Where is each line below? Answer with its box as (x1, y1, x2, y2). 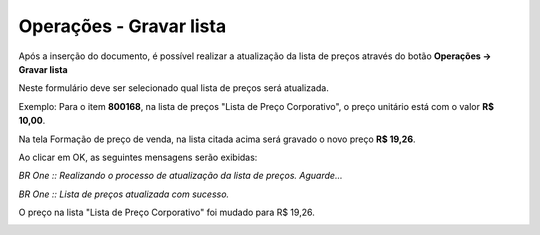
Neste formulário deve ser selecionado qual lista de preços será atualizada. (18, 82, 329, 94)
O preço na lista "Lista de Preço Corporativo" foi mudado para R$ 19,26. (18, 206, 315, 219)
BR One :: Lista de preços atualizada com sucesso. (18, 188, 230, 200)
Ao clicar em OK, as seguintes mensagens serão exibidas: (18, 151, 258, 163)
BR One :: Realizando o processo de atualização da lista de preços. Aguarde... (18, 170, 343, 182)
